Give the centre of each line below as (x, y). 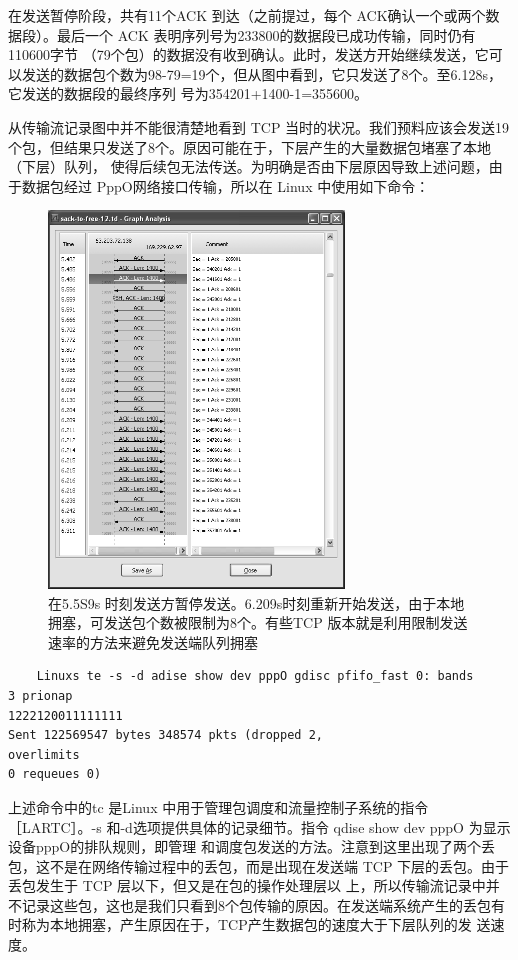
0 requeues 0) (55, 774)
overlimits (44, 754)
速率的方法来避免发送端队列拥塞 (153, 641)
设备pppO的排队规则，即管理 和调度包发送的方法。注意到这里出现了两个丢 (251, 846)
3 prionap (40, 695)
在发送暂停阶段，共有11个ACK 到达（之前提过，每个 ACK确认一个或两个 (247, 15)
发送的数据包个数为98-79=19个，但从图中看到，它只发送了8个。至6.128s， (261, 73)
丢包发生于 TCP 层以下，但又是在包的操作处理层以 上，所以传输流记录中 (247, 885)
